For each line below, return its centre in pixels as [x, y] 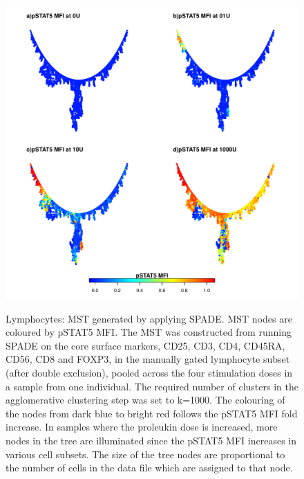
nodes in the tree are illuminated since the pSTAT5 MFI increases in [151, 440]
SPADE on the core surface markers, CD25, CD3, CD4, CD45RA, [145, 345]
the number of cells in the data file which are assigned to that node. [149, 468]
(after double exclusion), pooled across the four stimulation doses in [149, 372]
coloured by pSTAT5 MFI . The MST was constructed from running [149, 332]
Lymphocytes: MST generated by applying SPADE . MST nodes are [149, 318]
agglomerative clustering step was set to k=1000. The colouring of [145, 400]
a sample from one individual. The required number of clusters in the [152, 386]
